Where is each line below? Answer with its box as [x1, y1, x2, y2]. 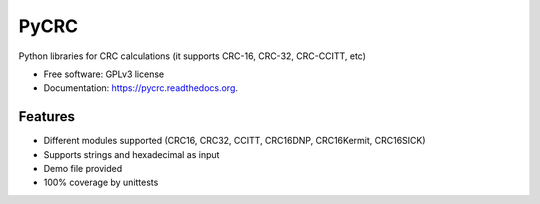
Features [18, 108, 75, 125]
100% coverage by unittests [43, 176, 159, 189]
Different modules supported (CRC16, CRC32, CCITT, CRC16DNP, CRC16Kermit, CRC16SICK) [43, 135, 426, 147]
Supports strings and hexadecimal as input [43, 148, 220, 160]
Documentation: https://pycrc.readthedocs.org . [43, 82, 239, 94]
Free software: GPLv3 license [43, 68, 165, 80]
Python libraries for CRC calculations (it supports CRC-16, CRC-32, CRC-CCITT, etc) [18, 50, 367, 62]
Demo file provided [43, 163, 123, 175]
